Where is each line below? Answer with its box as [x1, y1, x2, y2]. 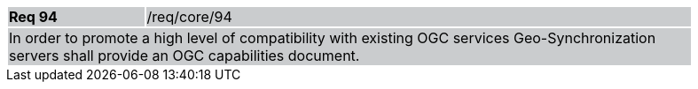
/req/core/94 [146, 8, 232, 26]
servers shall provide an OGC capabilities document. [9, 47, 360, 64]
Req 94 [9, 8, 58, 26]
